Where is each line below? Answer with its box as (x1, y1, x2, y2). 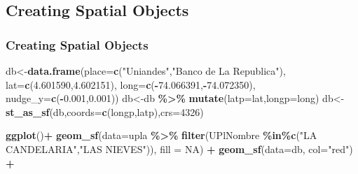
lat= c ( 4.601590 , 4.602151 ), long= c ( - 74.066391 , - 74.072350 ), (6, 77, 256, 92)
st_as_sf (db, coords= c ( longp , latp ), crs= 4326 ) (6, 104, 204, 119)
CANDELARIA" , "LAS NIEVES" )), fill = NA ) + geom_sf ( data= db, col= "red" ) (6, 141, 353, 156)
